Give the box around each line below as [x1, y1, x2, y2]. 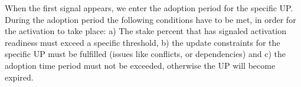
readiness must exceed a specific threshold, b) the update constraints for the [5, 36, 280, 48]
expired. [5, 71, 34, 83]
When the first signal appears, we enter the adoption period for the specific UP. [5, 2, 293, 14]
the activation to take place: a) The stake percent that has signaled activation [5, 25, 287, 37]
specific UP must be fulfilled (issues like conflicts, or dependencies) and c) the [5, 48, 286, 60]
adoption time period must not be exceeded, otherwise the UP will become [5, 59, 276, 71]
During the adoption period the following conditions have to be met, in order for [5, 13, 296, 25]
